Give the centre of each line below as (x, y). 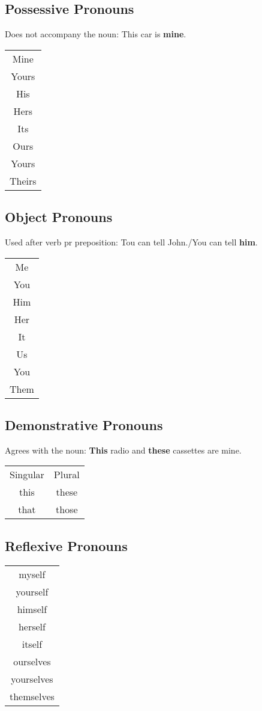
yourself (32, 591)
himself (32, 609)
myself (32, 574)
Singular (27, 475)
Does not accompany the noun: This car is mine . (96, 34)
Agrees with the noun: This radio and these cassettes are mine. (123, 450)
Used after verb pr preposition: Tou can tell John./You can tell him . (131, 242)
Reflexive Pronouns (66, 545)
